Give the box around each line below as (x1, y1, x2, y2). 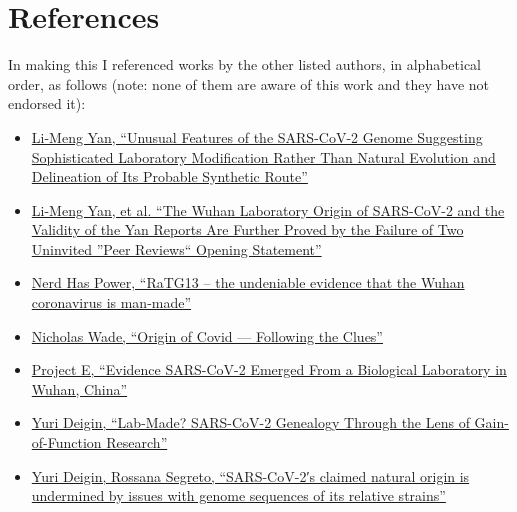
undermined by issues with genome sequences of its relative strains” (31, 485, 446, 506)
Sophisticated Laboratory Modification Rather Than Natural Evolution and (31, 146, 496, 167)
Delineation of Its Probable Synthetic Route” (31, 166, 308, 187)
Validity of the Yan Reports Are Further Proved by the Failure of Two (31, 219, 464, 240)
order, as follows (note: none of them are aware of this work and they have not (8, 73, 490, 94)
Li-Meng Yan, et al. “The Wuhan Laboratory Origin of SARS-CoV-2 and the (31, 199, 505, 220)
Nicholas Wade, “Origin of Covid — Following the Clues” (31, 325, 383, 346)
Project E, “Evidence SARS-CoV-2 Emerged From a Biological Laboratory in (31, 359, 507, 380)
